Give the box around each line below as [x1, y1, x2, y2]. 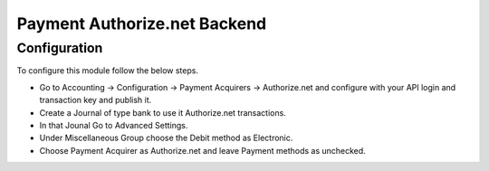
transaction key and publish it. [39, 95, 152, 106]
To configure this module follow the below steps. [16, 65, 199, 76]
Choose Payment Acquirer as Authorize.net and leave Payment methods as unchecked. [39, 145, 366, 156]
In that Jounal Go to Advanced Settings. [39, 119, 188, 130]
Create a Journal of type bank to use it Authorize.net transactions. [39, 107, 287, 118]
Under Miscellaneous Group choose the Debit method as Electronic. [39, 132, 293, 144]
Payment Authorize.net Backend [16, 14, 267, 33]
